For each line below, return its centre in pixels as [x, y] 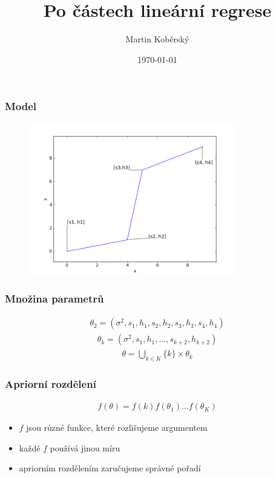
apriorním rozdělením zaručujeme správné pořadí [110, 468]
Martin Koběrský [157, 39]
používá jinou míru [85, 447]
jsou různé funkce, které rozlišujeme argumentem [117, 427]
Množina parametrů [54, 298]
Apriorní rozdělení [51, 383]
